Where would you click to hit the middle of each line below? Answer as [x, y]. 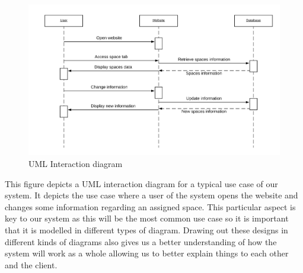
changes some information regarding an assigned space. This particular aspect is [150, 206]
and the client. [31, 264]
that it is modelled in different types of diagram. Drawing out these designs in [146, 230]
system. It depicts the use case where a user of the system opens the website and [151, 195]
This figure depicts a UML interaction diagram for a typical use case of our [141, 183]
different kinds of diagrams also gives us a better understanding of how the [141, 241]
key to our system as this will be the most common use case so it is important [147, 218]
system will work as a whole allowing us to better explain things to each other [147, 253]
